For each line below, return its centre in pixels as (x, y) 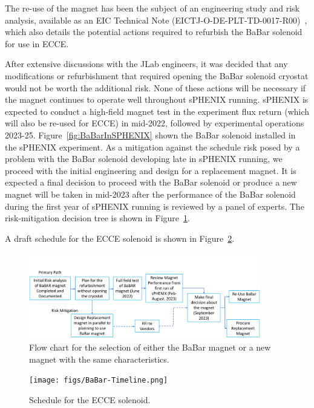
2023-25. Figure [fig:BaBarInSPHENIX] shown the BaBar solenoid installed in (150, 134)
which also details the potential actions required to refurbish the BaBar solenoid (154, 32)
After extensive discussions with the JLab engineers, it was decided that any (146, 64)
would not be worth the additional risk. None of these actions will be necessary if (155, 87)
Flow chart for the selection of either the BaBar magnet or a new (150, 347)
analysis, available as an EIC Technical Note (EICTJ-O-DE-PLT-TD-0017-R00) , (156, 20)
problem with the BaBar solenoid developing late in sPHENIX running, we (144, 159)
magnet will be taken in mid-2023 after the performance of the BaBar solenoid (150, 194)
